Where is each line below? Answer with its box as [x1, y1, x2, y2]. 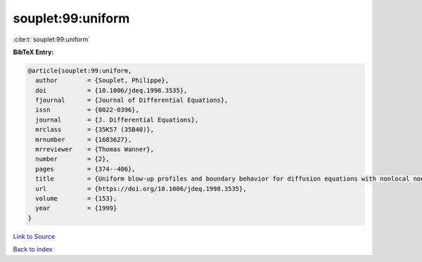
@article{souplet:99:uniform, [27, 67, 132, 74]
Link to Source [13, 232, 56, 240]
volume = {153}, [35, 195, 117, 202]
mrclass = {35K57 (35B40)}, [35, 126, 155, 133]
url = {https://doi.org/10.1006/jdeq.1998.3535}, [35, 185, 247, 192]
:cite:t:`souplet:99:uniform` [13, 35, 91, 44]
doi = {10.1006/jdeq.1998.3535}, [35, 86, 188, 94]
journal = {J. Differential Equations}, [35, 116, 199, 124]
